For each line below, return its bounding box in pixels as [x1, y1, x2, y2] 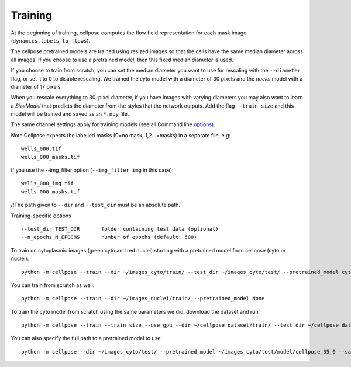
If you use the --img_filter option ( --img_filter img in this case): [11, 167, 174, 174]
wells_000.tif [21, 146, 61, 152]
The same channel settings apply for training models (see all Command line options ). [11, 121, 216, 128]
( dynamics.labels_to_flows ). [11, 37, 91, 44]
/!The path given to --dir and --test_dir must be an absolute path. [11, 202, 181, 209]
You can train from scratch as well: [11, 281, 95, 289]
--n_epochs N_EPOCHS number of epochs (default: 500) [21, 234, 197, 241]
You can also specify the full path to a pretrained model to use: [11, 335, 162, 342]
